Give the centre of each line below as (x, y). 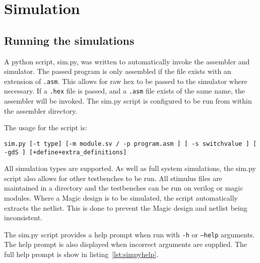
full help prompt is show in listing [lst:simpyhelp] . (81, 254)
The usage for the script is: (46, 127)
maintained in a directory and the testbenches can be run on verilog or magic (124, 188)
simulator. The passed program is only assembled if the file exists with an (118, 71)
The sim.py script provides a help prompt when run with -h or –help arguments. (129, 234)
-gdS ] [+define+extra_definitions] (66, 152)
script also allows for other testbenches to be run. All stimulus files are (113, 178)
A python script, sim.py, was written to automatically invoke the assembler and (127, 61)
